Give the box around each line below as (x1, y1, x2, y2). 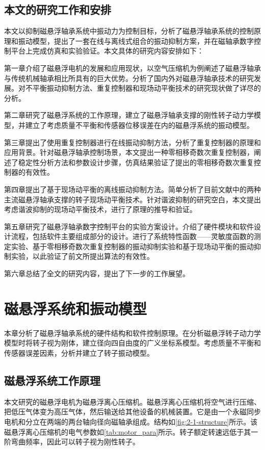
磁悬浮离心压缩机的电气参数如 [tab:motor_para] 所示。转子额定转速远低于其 (4, 426, 251, 437)
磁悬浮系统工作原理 (4, 372, 100, 388)
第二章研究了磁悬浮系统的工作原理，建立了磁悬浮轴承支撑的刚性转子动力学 (4, 110, 254, 120)
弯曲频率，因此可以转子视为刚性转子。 (11, 436, 140, 447)
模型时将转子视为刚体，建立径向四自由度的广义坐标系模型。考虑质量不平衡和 (4, 337, 261, 348)
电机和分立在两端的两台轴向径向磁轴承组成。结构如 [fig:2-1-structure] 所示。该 (4, 416, 258, 427)
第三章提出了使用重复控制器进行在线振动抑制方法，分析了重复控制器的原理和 (4, 137, 261, 147)
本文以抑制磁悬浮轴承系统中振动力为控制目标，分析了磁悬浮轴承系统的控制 (4, 25, 254, 36)
